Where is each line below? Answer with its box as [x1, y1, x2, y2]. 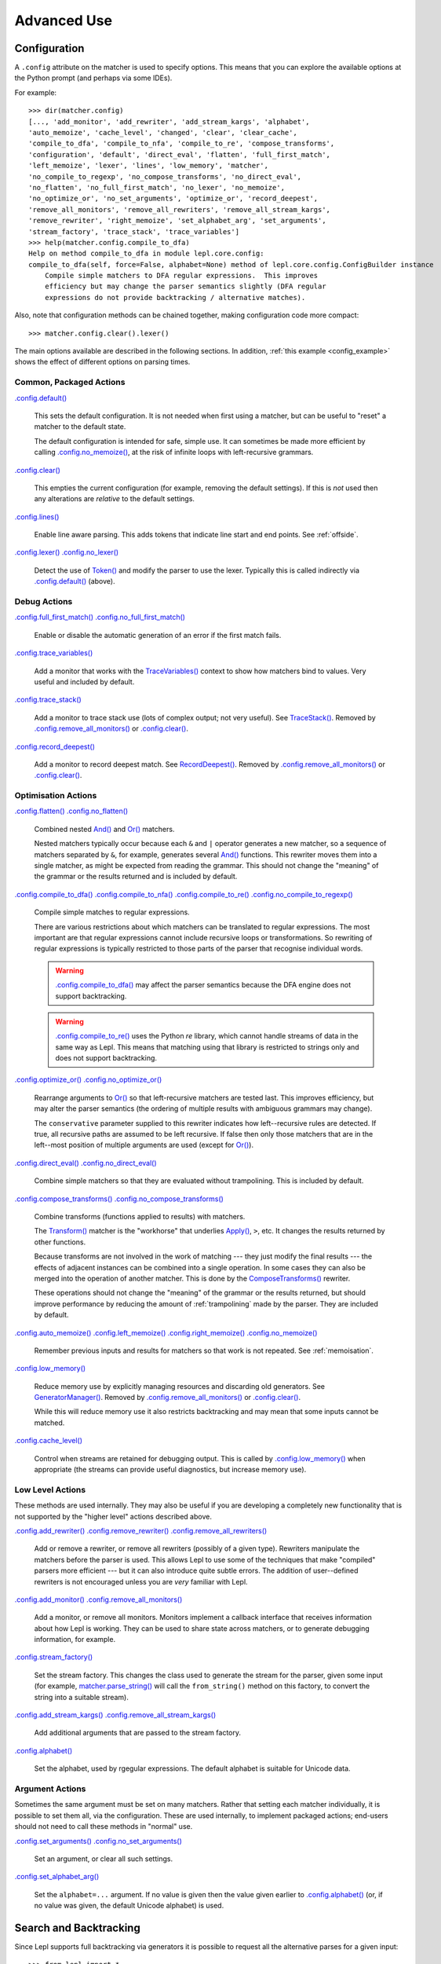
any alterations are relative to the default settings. [34, 494, 195, 504]
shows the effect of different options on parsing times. [14, 357, 191, 367]
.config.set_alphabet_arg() [14, 1872, 100, 1882]
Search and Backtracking [14, 1921, 140, 1934]
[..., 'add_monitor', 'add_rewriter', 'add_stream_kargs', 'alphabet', [28, 117, 310, 126]
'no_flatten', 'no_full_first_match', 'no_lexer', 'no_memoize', [28, 183, 286, 192]
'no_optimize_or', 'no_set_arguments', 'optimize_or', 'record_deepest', [28, 194, 319, 203]
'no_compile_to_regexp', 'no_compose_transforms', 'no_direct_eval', [28, 172, 302, 181]
